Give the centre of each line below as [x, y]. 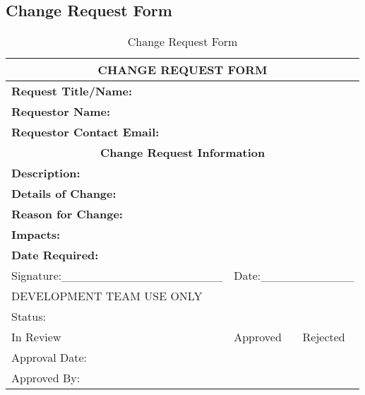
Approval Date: [49, 358]
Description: [46, 173]
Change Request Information [183, 153]
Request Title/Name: [72, 91]
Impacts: [36, 235]
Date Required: [55, 255]
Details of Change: [64, 194]
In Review [36, 337]
